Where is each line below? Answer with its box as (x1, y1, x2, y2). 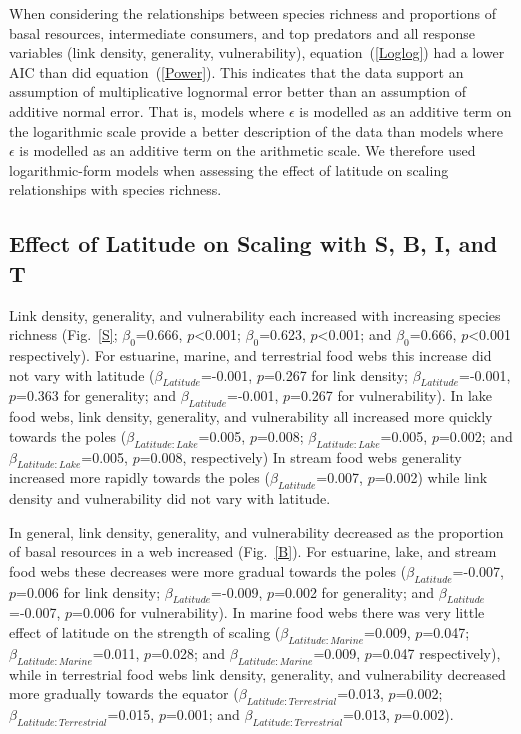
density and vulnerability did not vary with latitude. (9, 488, 331, 509)
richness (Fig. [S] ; (9, 324, 118, 345)
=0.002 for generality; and (274, 581, 435, 602)
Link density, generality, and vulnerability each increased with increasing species (9, 304, 501, 325)
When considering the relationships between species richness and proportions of (9, 3, 496, 23)
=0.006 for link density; (16, 581, 161, 602)
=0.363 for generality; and (16, 385, 176, 406)
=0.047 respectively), (371, 642, 501, 663)
